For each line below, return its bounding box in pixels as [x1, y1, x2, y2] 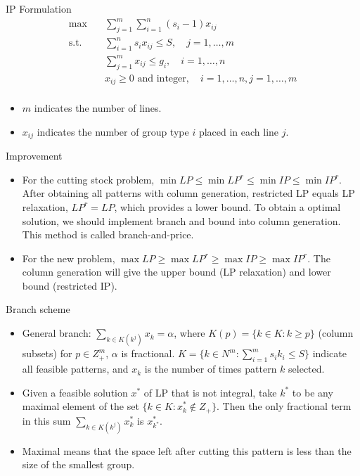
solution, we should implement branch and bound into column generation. [22, 213, 341, 228]
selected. [288, 361, 325, 376]
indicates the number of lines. [34, 101, 162, 115]
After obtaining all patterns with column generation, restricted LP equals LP [22, 186, 355, 200]
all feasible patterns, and [22, 361, 129, 376]
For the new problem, [22, 250, 115, 265]
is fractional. [121, 346, 175, 361]
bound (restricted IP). [22, 278, 117, 292]
